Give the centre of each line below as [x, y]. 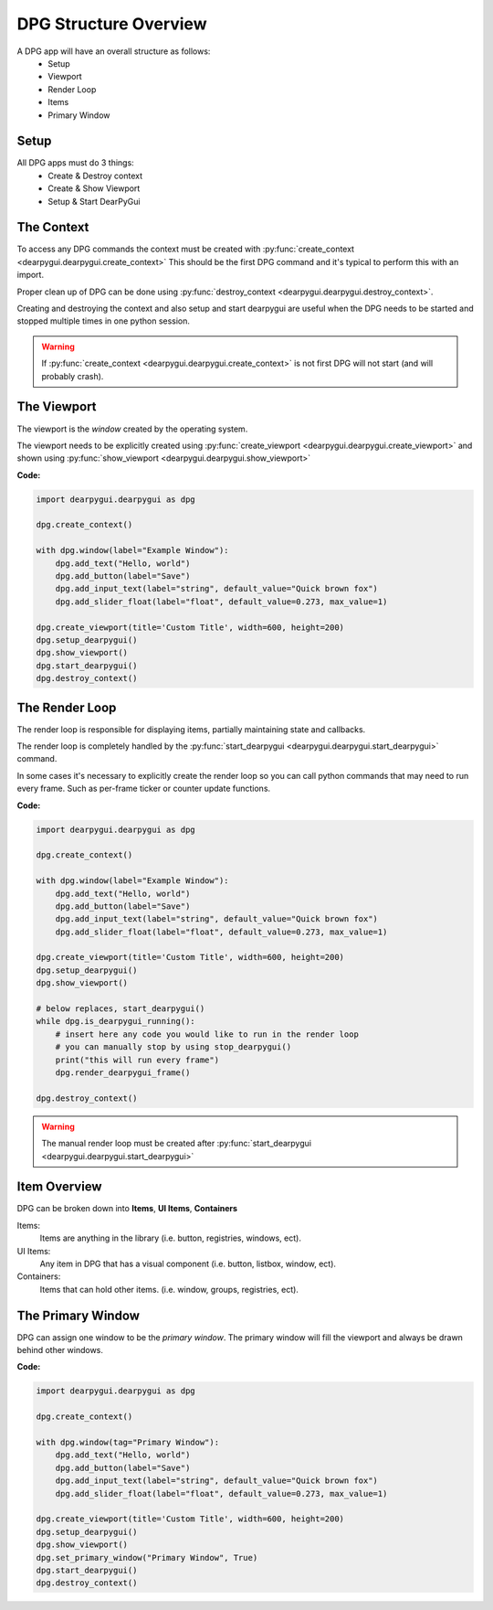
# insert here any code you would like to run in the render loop [207, 1034]
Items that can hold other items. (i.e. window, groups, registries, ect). [169, 1289]
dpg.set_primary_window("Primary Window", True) [147, 1557]
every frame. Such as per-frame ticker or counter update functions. [144, 789]
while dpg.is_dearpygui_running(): [115, 1021]
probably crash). [73, 376]
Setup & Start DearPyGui [94, 201]
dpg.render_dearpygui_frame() [123, 1073]
